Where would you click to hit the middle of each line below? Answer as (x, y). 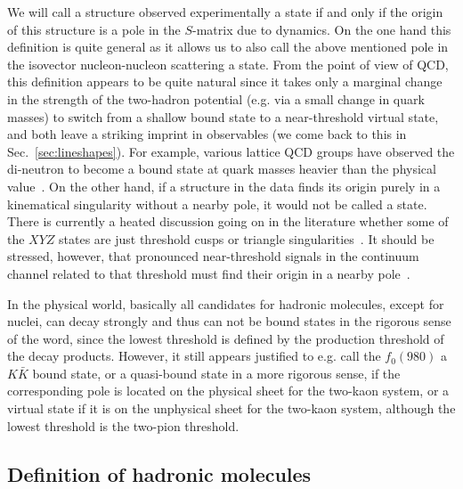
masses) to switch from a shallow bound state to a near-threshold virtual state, (223, 116)
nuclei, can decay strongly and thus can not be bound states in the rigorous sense (229, 321)
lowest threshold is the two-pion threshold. (123, 425)
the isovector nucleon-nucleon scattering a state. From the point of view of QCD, (228, 64)
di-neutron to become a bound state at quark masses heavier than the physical (222, 169)
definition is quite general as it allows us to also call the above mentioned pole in (228, 47)
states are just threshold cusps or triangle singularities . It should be (247, 238)
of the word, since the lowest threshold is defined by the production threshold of (226, 338)
